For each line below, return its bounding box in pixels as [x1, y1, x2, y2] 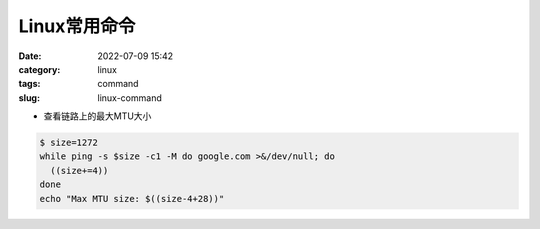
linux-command [97, 91, 162, 104]
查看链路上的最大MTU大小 [43, 110, 152, 122]
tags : [18, 78, 41, 90]
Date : [18, 50, 42, 62]
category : [18, 63, 61, 75]
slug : [18, 91, 40, 104]
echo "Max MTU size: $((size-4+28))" [39, 193, 225, 204]
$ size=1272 [39, 137, 99, 149]
